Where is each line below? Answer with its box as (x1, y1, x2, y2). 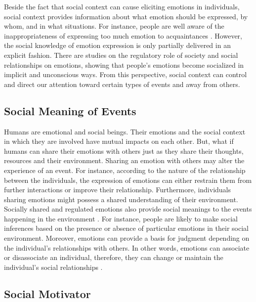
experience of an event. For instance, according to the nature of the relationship (4, 165, 246, 175)
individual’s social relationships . (4, 261, 103, 272)
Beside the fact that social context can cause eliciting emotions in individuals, (4, 1, 240, 11)
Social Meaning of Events (4, 103, 136, 118)
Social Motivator (4, 286, 91, 301)
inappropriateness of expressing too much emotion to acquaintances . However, (4, 30, 242, 41)
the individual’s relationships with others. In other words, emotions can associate (4, 242, 250, 253)
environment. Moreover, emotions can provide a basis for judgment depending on (4, 233, 250, 243)
